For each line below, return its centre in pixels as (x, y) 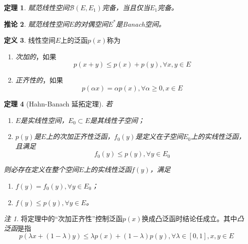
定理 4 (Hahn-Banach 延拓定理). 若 (58, 103)
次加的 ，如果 (36, 56)
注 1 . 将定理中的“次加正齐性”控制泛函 (63, 218)
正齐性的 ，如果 (39, 80)
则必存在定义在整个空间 (41, 169)
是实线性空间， (44, 120)
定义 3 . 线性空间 (30, 40)
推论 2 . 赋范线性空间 (36, 24)
